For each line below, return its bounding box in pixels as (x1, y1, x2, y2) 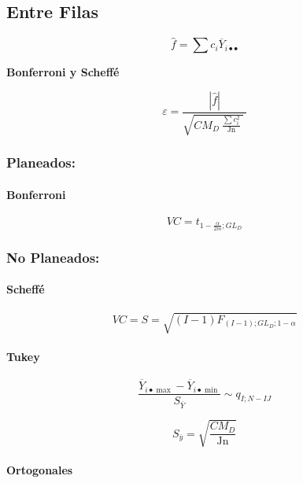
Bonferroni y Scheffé (6, 64, 120, 80)
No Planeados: (6, 247, 100, 267)
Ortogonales (6, 462, 73, 478)
